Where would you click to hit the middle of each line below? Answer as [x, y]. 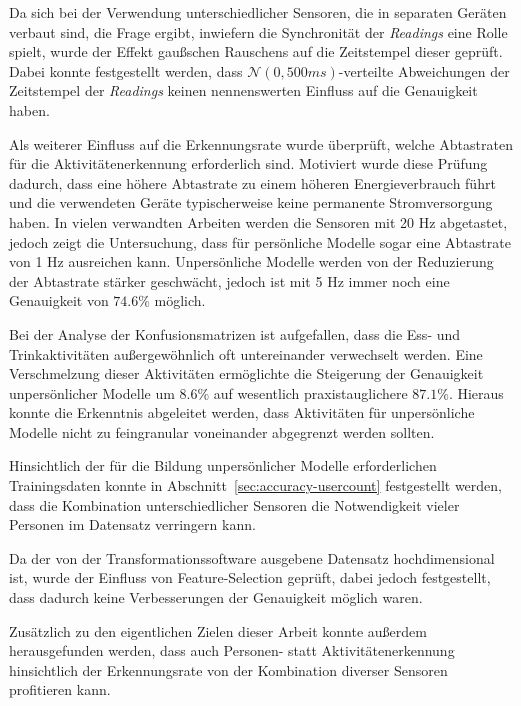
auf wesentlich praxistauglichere [310, 392]
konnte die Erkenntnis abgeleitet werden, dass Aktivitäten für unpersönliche [242, 412]
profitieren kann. [60, 689]
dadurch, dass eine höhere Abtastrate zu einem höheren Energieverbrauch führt [252, 182]
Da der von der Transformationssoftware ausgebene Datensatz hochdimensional [252, 557]
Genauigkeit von [59, 300]
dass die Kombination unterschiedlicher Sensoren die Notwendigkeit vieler [234, 504]
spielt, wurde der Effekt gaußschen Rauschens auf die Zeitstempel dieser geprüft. [256, 51]
